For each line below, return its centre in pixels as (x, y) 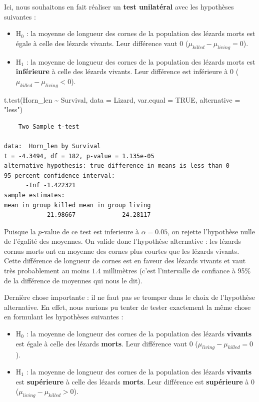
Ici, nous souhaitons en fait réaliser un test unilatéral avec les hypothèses (119, 7)
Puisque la (20, 231)
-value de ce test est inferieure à (90, 231)
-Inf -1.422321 (50, 185)
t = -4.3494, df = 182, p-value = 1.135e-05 (79, 156)
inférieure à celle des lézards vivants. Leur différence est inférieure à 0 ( (127, 71)
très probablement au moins (47, 271)
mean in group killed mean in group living (77, 205)
